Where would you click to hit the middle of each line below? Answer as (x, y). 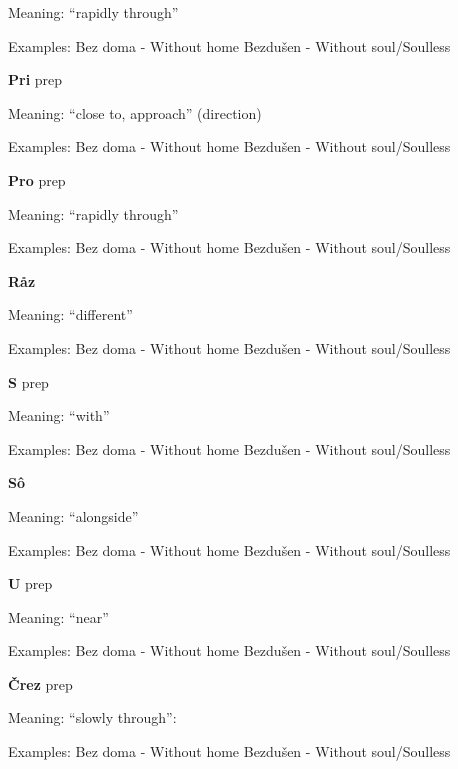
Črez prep (40, 683)
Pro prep (37, 179)
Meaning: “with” (59, 415)
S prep (28, 381)
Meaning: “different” (70, 314)
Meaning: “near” (58, 616)
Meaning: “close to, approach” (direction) (135, 112)
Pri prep (35, 79)
